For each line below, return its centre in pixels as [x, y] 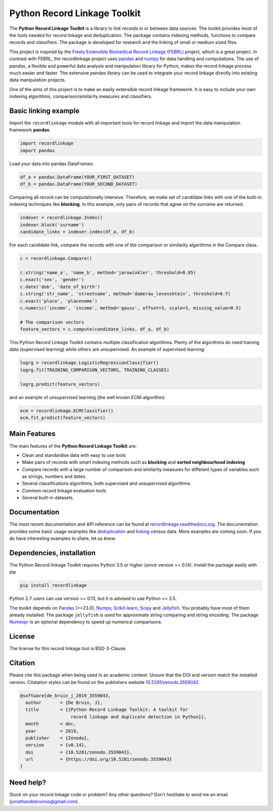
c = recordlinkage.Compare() [56, 259]
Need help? [28, 782]
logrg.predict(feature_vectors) [60, 384]
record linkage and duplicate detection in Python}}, [139, 717]
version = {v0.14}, [56, 745]
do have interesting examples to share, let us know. [63, 538]
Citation [22, 663]
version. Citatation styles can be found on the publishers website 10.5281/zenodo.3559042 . [105, 682]
